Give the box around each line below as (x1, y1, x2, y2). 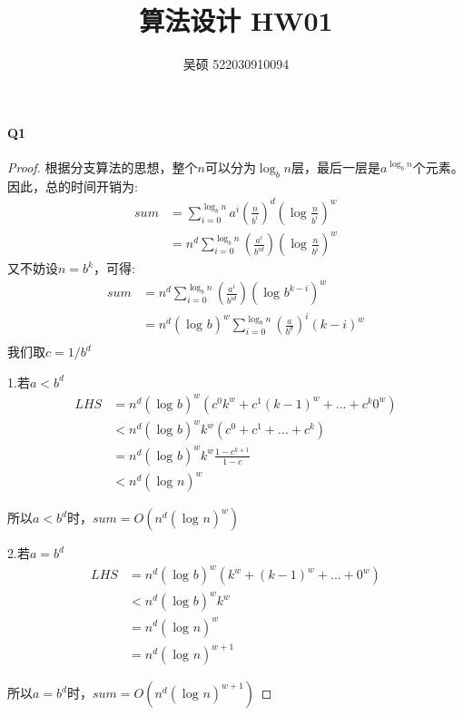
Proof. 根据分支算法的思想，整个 (7, 157, 198, 176)
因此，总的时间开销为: (7, 176, 138, 195)
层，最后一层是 (291, 157, 381, 176)
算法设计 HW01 (139, 2, 333, 39)
